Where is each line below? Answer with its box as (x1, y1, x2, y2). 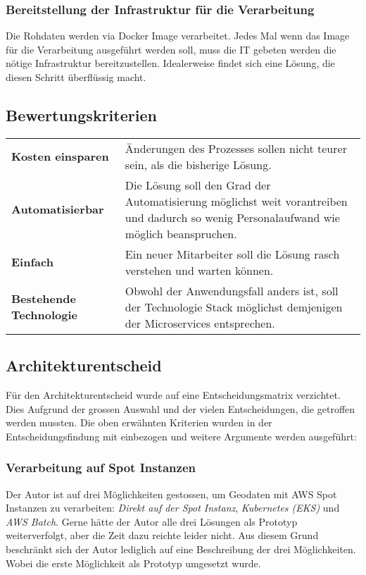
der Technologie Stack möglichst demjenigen (125, 298, 343, 315)
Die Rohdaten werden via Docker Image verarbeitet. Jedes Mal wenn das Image (6, 28, 350, 43)
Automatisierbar (11, 201, 104, 218)
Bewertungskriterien (6, 104, 157, 125)
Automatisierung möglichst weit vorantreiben (125, 192, 348, 209)
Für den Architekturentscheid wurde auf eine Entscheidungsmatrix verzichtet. (6, 388, 341, 402)
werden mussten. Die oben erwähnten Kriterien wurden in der (6, 415, 272, 430)
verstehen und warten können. (125, 261, 274, 278)
